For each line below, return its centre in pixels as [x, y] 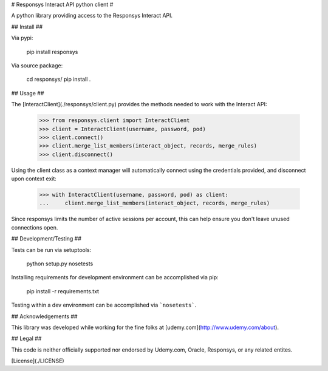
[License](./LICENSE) [38, 361]
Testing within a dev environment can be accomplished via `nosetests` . [104, 305]
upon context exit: [34, 179]
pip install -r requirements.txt [63, 291]
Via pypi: [22, 38]
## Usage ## [28, 93]
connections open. [35, 227]
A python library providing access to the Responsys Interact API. [92, 16]
